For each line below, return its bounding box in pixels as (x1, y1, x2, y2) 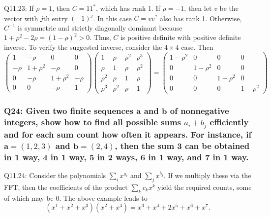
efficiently (210, 115, 249, 128)
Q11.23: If (4, 3, 34, 13)
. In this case (93, 13, 132, 23)
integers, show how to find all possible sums (4, 115, 181, 128)
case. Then (181, 41, 213, 52)
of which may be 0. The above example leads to (4, 192, 148, 203)
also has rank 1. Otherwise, (159, 13, 242, 23)
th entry (43, 13, 68, 23)
